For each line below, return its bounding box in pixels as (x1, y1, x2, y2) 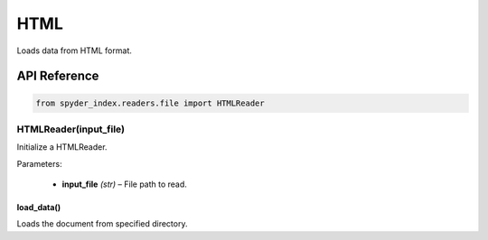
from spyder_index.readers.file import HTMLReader (35, 97, 266, 108)
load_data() (16, 202, 61, 213)
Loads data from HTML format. (16, 45, 133, 56)
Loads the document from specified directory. (16, 218, 188, 229)
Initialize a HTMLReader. (16, 142, 108, 152)
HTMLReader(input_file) (16, 123, 126, 135)
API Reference (16, 69, 99, 84)
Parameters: (16, 158, 62, 169)
